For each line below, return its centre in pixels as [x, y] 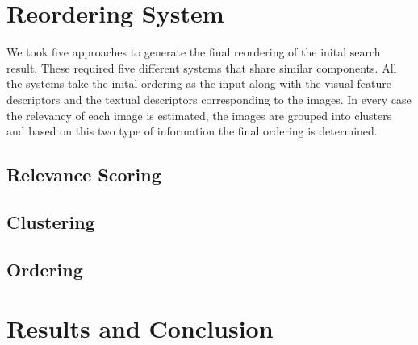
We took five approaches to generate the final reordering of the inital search [194, 52]
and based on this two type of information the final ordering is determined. [192, 131]
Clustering [51, 221]
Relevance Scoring [84, 175]
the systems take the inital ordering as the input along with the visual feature [199, 83]
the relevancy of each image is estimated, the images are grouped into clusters [199, 115]
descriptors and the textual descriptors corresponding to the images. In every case [209, 99]
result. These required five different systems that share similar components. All [202, 67]
